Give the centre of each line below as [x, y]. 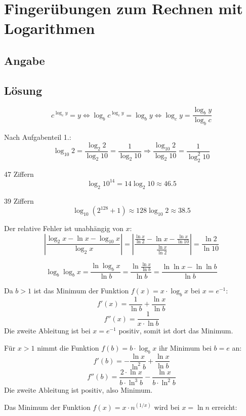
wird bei [167, 407]
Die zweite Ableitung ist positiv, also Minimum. [78, 390]
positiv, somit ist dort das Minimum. [176, 331]
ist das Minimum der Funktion [81, 291]
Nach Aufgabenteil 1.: [38, 137]
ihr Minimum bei [185, 347]
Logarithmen [50, 28]
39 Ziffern [19, 200]
